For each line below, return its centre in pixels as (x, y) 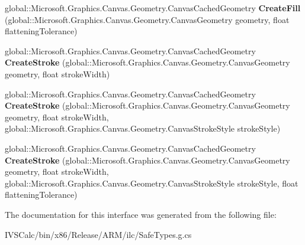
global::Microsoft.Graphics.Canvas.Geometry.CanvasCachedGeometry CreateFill (153, 8)
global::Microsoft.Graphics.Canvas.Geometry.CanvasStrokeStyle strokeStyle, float (152, 183)
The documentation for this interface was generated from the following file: (141, 214)
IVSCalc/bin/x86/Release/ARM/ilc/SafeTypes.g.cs (98, 234)
